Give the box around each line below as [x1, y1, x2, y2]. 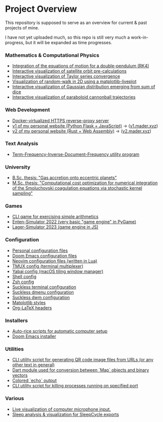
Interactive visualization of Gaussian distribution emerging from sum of [12, 84, 156, 90]
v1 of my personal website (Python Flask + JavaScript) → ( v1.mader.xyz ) [12, 123, 158, 128]
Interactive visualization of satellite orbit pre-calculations [12, 68, 127, 74]
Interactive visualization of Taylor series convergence [12, 74, 120, 79]
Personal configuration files [12, 248, 68, 253]
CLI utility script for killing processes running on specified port [12, 383, 139, 389]
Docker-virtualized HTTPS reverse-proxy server [12, 118, 109, 124]
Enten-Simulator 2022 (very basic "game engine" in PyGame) [12, 219, 137, 225]
